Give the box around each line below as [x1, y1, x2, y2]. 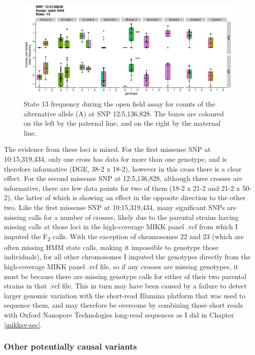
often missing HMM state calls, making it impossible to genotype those [4, 242, 219, 252]
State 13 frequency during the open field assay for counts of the [24, 98, 215, 108]
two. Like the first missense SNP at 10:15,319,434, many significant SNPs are [4, 202, 237, 212]
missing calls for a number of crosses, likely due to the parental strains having [4, 212, 239, 222]
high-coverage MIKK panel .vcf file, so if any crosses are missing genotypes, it [4, 261, 238, 272]
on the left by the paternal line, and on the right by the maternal [24, 118, 221, 128]
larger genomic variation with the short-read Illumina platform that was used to [4, 290, 246, 300]
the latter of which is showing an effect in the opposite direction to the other [14, 192, 246, 203]
